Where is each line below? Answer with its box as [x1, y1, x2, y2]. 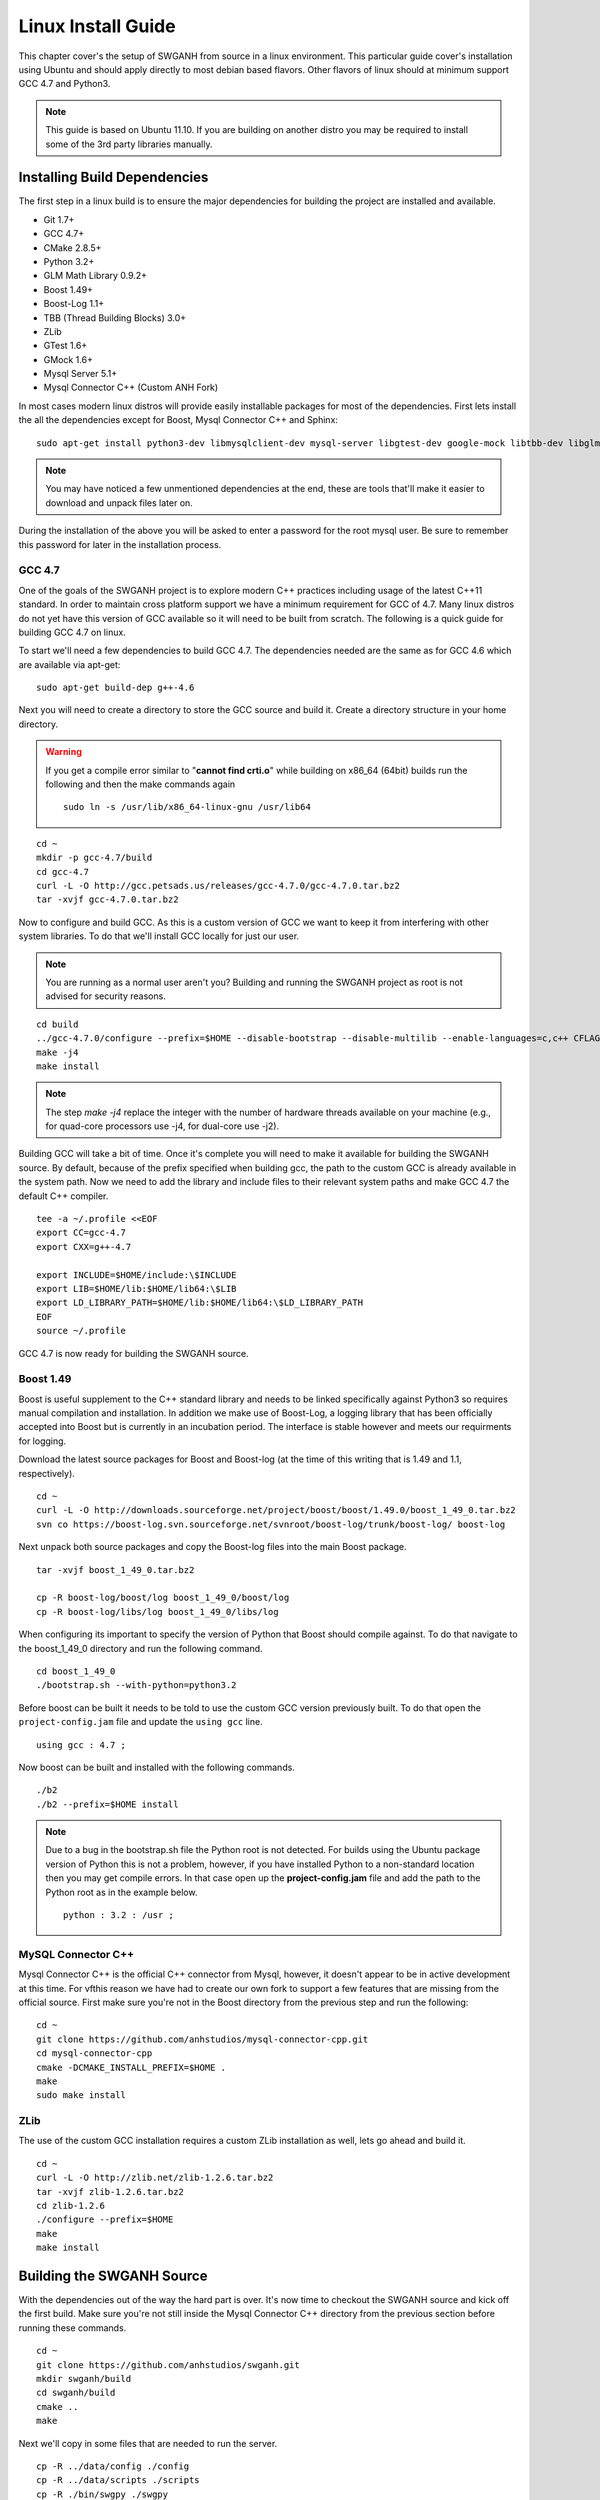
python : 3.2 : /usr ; [63, 1910, 175, 1921]
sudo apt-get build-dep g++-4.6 [36, 682, 195, 694]
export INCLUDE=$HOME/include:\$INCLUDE [36, 1269, 237, 1280]
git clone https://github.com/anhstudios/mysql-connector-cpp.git [36, 2033, 369, 2045]
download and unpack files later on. [45, 496, 194, 509]
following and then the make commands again [45, 778, 236, 790]
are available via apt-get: [18, 658, 121, 670]
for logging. [18, 1435, 67, 1447]
